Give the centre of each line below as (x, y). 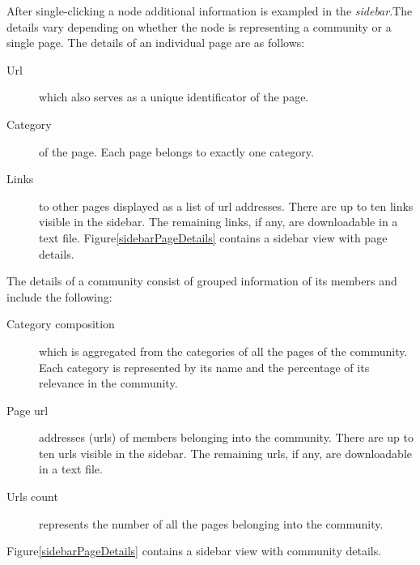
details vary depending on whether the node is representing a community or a (199, 26)
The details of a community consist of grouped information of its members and (202, 281)
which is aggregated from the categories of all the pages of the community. (223, 351)
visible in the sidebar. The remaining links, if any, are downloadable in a (218, 222)
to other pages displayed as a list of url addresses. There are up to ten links (226, 205)
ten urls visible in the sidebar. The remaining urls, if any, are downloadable (225, 453)
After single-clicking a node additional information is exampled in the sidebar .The (210, 11)
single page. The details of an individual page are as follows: (156, 43)
